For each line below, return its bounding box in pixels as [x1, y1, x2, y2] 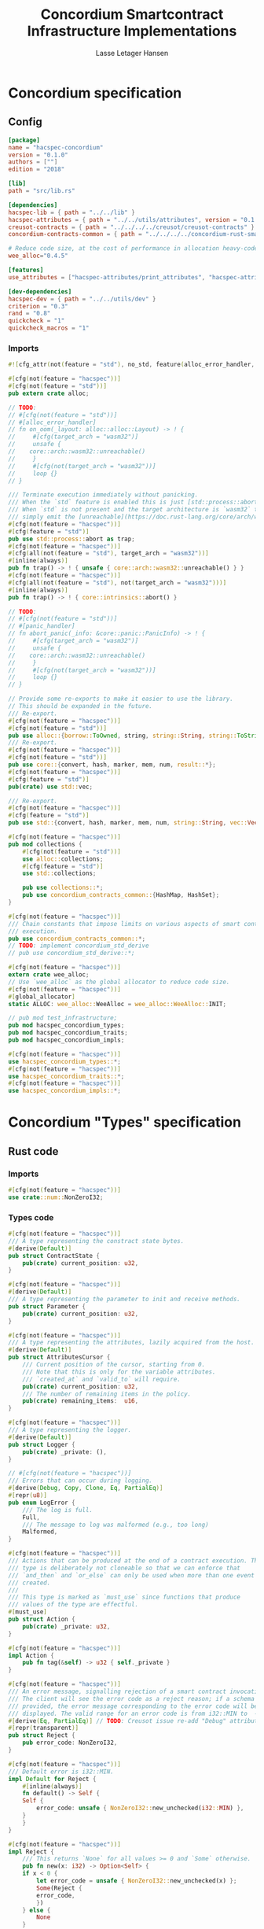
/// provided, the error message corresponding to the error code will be [8, 1702, 258, 1710]
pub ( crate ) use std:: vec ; [8, 783, 93, 791]
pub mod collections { [8, 840, 82, 848]
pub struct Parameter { [8, 1302, 86, 1311]
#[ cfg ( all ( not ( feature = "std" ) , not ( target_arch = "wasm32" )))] [8, 578, 227, 587]
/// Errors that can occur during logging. [8, 1477, 153, 1485]
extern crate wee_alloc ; [8, 971, 90, 979]
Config [8, 116, 42, 129]
